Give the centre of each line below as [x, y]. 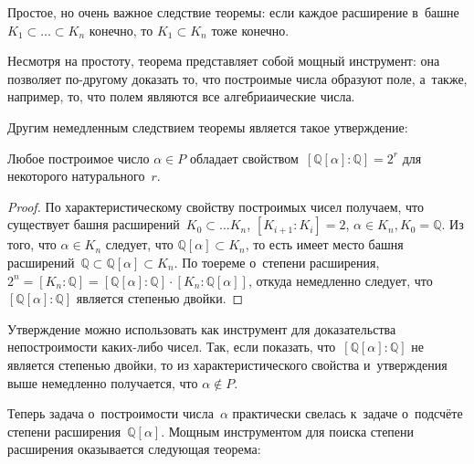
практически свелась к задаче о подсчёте [348, 413]
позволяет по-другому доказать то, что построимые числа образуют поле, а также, [237, 78]
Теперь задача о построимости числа [111, 413]
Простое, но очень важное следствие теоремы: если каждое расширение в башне [233, 12]
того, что [32, 244]
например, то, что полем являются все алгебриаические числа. [181, 96]
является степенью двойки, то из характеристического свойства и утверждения [227, 364]
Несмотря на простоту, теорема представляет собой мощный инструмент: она [224, 61]
